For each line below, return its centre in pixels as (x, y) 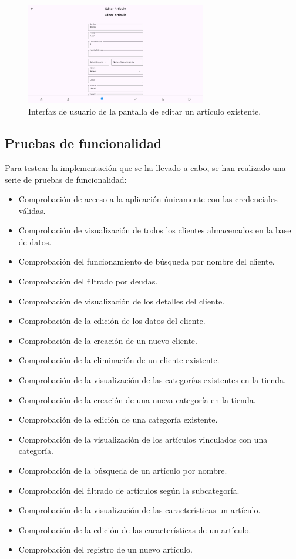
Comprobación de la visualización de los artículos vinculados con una (143, 439)
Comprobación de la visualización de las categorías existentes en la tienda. (152, 380)
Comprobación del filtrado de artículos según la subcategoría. (129, 490)
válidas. (32, 210)
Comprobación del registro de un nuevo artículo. (105, 549)
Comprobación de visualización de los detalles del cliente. (122, 301)
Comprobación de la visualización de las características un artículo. (139, 510)
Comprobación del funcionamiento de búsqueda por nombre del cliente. (147, 261)
